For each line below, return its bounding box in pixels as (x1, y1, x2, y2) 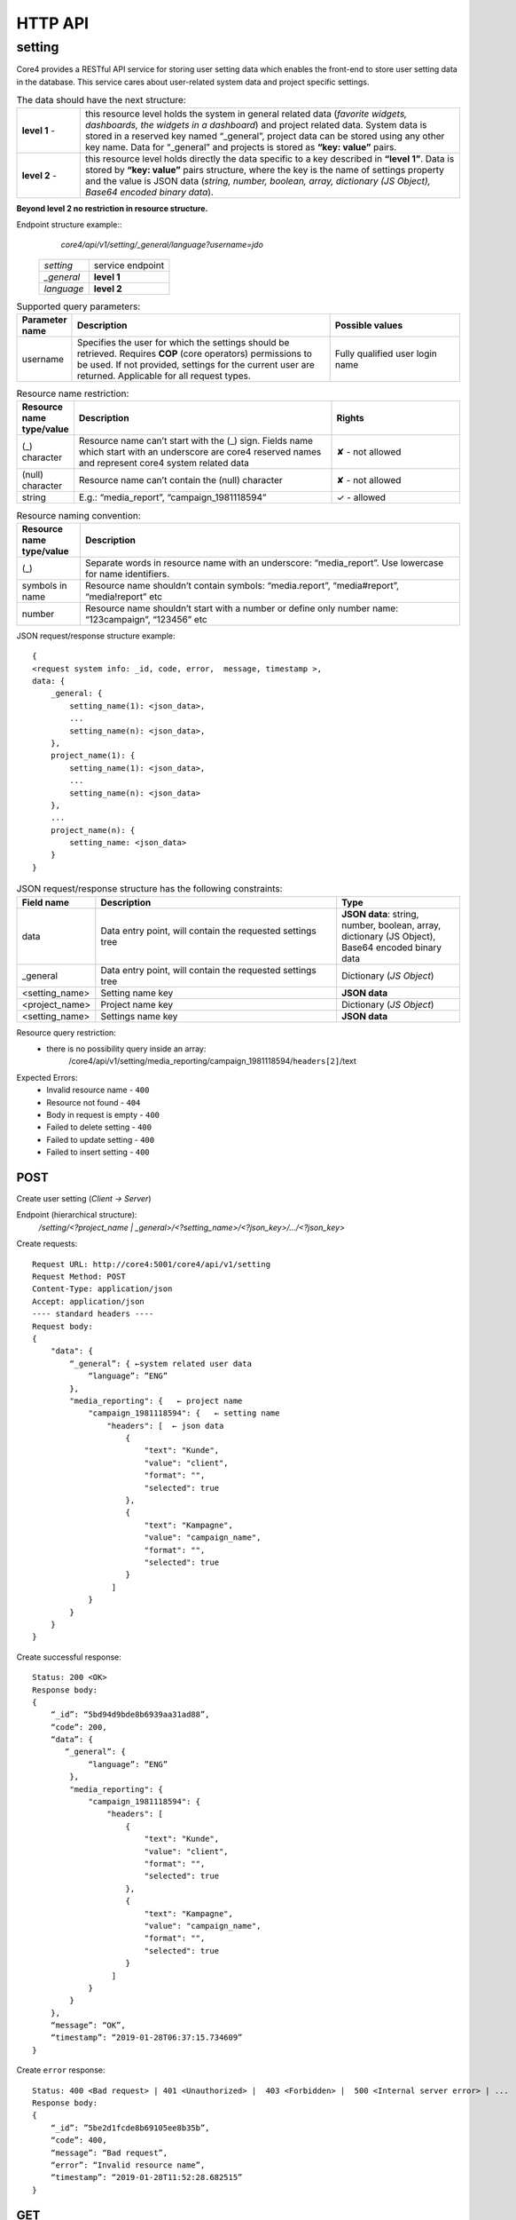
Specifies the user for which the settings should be (76, 337, 290, 349)
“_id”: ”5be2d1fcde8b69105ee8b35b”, (50, 2122, 210, 2133)
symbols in (21, 579, 67, 591)
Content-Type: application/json (32, 1284, 173, 1294)
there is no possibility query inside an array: (46, 1043, 207, 1054)
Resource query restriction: (16, 1027, 117, 1038)
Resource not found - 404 (46, 1097, 141, 1107)
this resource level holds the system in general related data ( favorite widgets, (84, 107, 408, 120)
